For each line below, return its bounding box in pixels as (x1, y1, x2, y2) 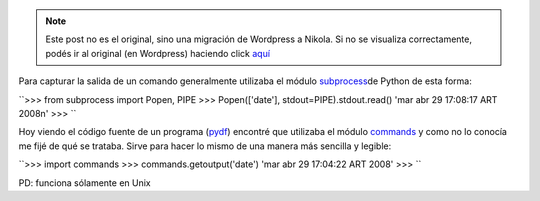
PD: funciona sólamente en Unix (18, 176, 151, 189)
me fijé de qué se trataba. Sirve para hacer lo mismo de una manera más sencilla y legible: (18, 140, 392, 152)
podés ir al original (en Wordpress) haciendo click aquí (45, 47, 270, 59)
